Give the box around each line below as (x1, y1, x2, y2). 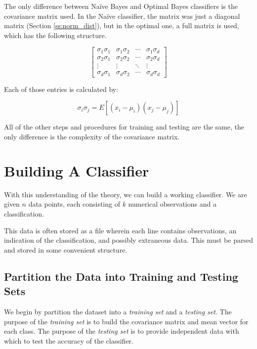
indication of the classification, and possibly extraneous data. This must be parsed (4, 235, 253, 245)
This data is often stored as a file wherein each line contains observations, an (4, 225, 237, 235)
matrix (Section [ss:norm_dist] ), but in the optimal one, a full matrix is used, (4, 20, 239, 31)
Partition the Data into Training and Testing (4, 268, 238, 284)
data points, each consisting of (28, 199, 120, 209)
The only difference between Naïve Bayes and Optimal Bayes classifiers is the (4, 1, 238, 11)
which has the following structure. (4, 30, 107, 40)
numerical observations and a (128, 199, 216, 209)
